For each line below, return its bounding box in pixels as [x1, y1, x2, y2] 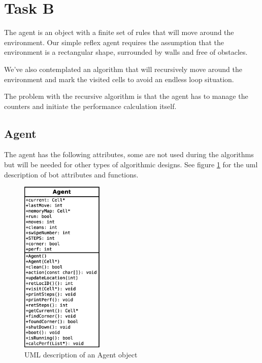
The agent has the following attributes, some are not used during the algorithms [4, 149, 254, 160]
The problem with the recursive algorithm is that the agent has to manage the [4, 91, 248, 101]
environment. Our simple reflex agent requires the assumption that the [4, 37, 224, 47]
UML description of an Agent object [24, 349, 138, 360]
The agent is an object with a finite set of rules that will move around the [4, 27, 234, 38]
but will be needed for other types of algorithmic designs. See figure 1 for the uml [4, 159, 258, 170]
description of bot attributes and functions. [4, 169, 139, 179]
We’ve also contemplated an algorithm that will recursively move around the [4, 63, 242, 74]
